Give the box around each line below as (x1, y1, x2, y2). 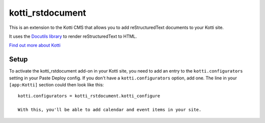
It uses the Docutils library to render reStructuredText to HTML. (9, 33, 137, 39)
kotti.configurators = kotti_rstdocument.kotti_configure (18, 93, 160, 99)
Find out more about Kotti (9, 42, 61, 49)
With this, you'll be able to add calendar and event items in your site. (18, 107, 202, 113)
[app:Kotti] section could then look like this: (9, 82, 104, 88)
